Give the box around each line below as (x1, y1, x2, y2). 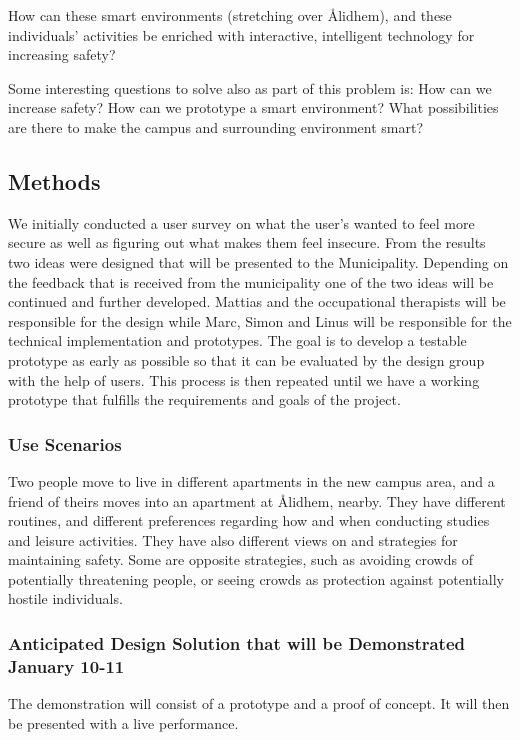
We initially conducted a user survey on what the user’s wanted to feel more (8, 212, 475, 233)
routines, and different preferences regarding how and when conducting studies (8, 510, 490, 531)
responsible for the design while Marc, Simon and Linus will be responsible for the (8, 310, 512, 331)
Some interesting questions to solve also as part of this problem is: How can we (8, 77, 492, 98)
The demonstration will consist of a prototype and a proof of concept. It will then (8, 693, 510, 714)
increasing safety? (8, 44, 116, 65)
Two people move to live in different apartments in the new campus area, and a (8, 470, 495, 491)
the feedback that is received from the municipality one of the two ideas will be (8, 271, 494, 292)
